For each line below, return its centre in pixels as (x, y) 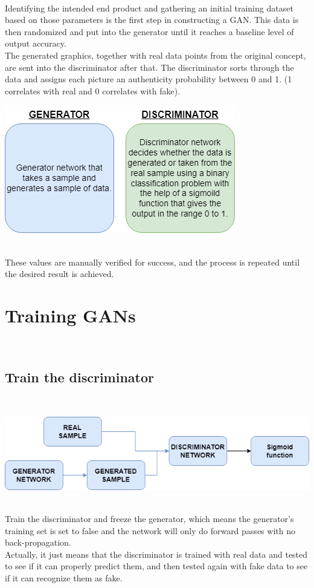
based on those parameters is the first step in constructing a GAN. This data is (152, 20)
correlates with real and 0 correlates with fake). (93, 90)
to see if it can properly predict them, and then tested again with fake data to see (156, 566)
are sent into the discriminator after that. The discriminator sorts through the (149, 67)
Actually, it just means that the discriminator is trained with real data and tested (156, 554)
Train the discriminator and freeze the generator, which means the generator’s (149, 519)
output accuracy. (36, 43)
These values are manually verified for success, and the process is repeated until (152, 262)
